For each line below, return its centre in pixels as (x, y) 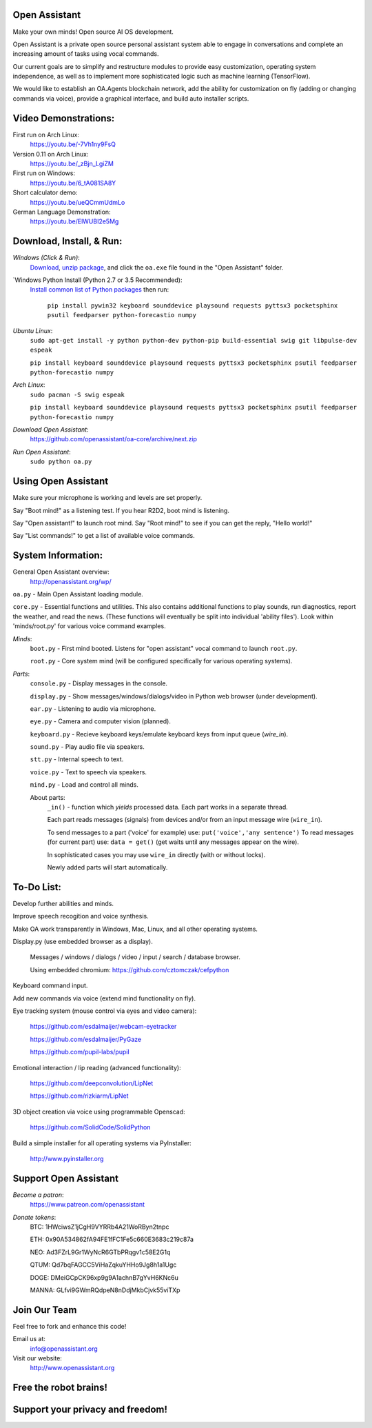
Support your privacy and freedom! (90, 1410)
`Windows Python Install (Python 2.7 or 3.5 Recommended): (97, 280)
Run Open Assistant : (42, 452)
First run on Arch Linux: (46, 134)
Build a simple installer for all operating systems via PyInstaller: (102, 1143)
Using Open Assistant (61, 482)
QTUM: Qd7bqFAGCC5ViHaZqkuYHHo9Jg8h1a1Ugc (103, 1265)
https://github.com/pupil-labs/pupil (80, 1052)
